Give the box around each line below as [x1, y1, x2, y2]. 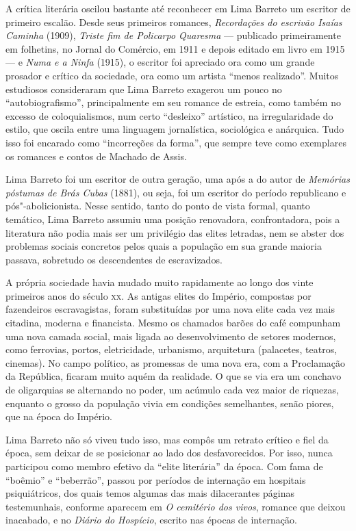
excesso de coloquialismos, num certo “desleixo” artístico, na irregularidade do [5, 108, 333, 122]
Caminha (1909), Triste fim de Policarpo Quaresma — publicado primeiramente [5, 28, 341, 42]
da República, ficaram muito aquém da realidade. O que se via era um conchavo [5, 369, 342, 383]
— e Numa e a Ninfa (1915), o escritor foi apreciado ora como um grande [5, 55, 315, 69]
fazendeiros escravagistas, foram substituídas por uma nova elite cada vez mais [5, 302, 335, 316]
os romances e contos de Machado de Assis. [5, 148, 187, 163]
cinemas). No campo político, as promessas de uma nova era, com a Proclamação [5, 355, 346, 370]
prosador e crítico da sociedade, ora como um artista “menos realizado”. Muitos [5, 68, 339, 82]
